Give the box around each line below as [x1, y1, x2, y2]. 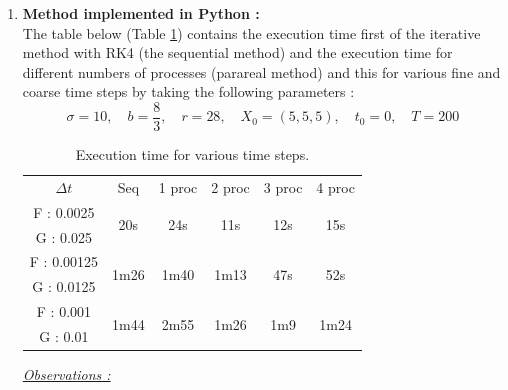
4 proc [316, 176, 355, 197]
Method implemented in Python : [22, 3, 260, 23]
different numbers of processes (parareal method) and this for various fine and [22, 61, 501, 82]
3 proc [263, 176, 303, 197]
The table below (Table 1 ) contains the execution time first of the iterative [22, 22, 481, 43]
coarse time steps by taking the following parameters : [22, 81, 355, 102]
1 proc [158, 176, 198, 197]
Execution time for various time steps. [75, 144, 310, 165]
